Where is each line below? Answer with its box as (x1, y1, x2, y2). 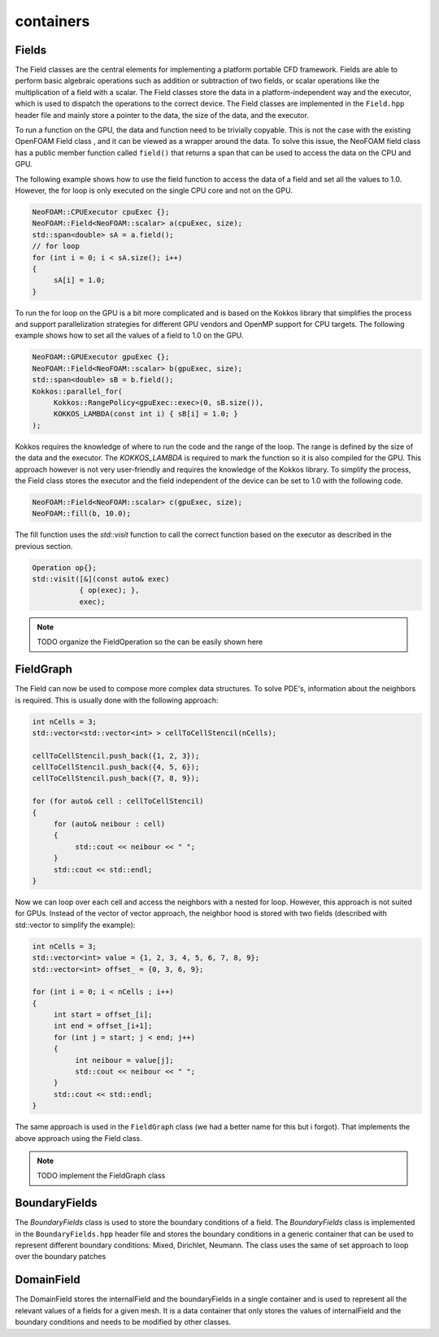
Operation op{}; (32, 563, 98, 573)
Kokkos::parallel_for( (32, 386, 123, 396)
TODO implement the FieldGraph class (37, 1171, 166, 1181)
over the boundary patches (15, 1252, 106, 1261)
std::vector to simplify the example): (15, 920, 136, 930)
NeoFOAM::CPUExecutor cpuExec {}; (32, 207, 170, 216)
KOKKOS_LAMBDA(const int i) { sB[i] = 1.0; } (53, 409, 239, 419)
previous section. (15, 541, 73, 551)
